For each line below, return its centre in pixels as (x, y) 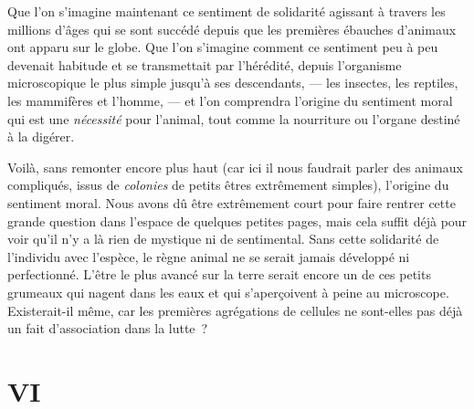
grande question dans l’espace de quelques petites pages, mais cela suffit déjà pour (237, 220)
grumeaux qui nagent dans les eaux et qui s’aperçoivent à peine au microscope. (228, 292)
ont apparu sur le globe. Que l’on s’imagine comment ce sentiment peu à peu (223, 47)
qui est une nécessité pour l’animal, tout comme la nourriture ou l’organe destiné (234, 118)
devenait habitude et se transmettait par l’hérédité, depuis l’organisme (205, 64)
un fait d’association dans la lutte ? (108, 328)
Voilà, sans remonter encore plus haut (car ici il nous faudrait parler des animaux (235, 167)
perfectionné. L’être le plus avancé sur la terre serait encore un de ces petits (219, 274)
